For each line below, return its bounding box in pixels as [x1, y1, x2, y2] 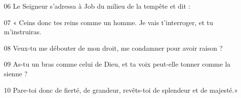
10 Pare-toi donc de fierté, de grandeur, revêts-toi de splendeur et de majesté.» [4, 84, 238, 95]
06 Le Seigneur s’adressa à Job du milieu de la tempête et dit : [4, 1, 191, 11]
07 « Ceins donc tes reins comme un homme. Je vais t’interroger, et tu [4, 17, 213, 27]
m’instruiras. [4, 27, 42, 37]
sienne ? [4, 68, 28, 78]
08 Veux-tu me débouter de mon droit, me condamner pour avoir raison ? [4, 42, 223, 53]
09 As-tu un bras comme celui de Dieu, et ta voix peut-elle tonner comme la [4, 59, 231, 69]
